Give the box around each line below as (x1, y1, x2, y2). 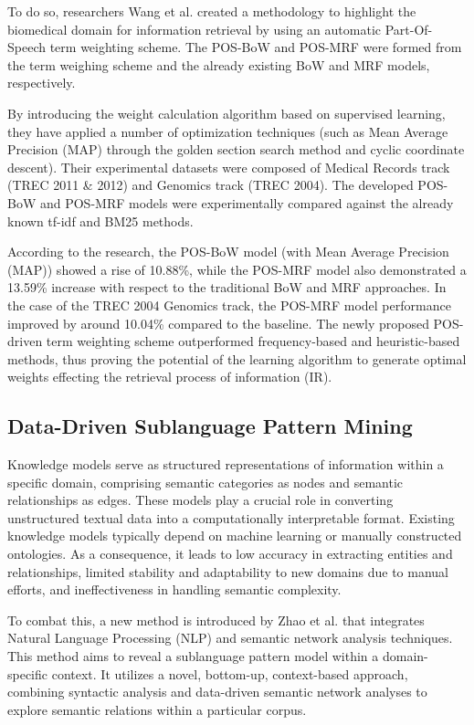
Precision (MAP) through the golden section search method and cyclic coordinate (7, 140, 465, 159)
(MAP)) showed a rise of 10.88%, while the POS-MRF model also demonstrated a (7, 259, 467, 278)
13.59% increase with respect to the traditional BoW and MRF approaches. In (7, 278, 447, 297)
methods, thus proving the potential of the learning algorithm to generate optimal (7, 349, 467, 368)
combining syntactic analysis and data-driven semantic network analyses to (7, 682, 427, 701)
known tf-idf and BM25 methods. (7, 211, 194, 230)
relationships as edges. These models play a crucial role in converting (7, 490, 394, 510)
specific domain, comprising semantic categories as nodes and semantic (7, 472, 404, 491)
